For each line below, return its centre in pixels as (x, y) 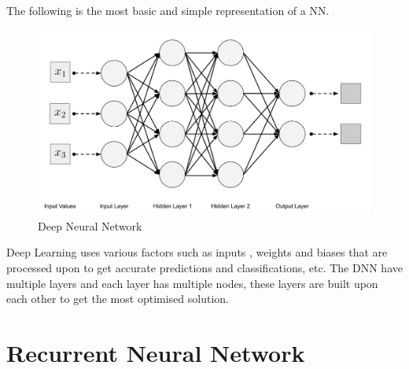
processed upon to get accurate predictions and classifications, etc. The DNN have (204, 267)
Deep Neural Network (90, 225)
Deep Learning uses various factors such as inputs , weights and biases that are (197, 252)
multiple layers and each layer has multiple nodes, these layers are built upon (192, 283)
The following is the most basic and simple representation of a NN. (168, 10)
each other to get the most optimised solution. (118, 299)
